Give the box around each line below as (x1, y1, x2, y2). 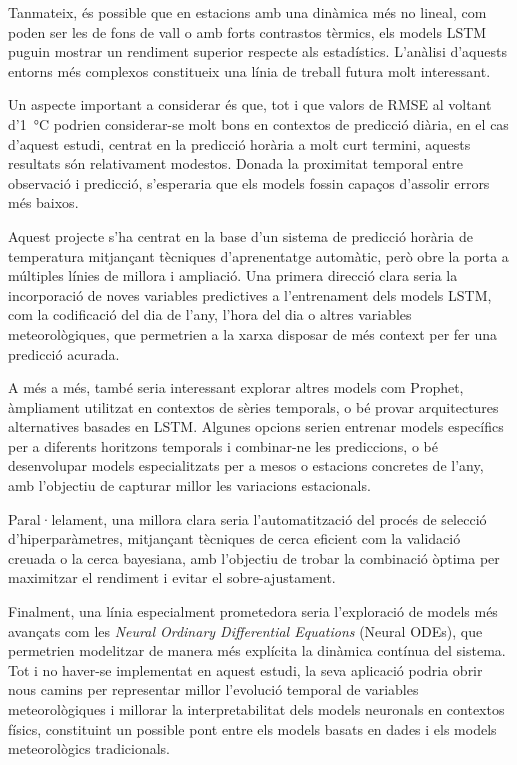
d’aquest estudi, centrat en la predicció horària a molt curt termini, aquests (8, 133, 471, 154)
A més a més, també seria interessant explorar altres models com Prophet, (8, 377, 464, 398)
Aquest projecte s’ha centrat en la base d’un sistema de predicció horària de (8, 225, 473, 246)
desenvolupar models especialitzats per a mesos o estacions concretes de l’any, (8, 455, 484, 476)
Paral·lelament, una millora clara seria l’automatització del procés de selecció (8, 508, 487, 529)
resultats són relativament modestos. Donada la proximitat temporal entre (8, 153, 463, 174)
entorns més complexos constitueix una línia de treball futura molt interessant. (8, 60, 491, 81)
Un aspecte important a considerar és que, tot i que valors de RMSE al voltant (8, 94, 492, 115)
